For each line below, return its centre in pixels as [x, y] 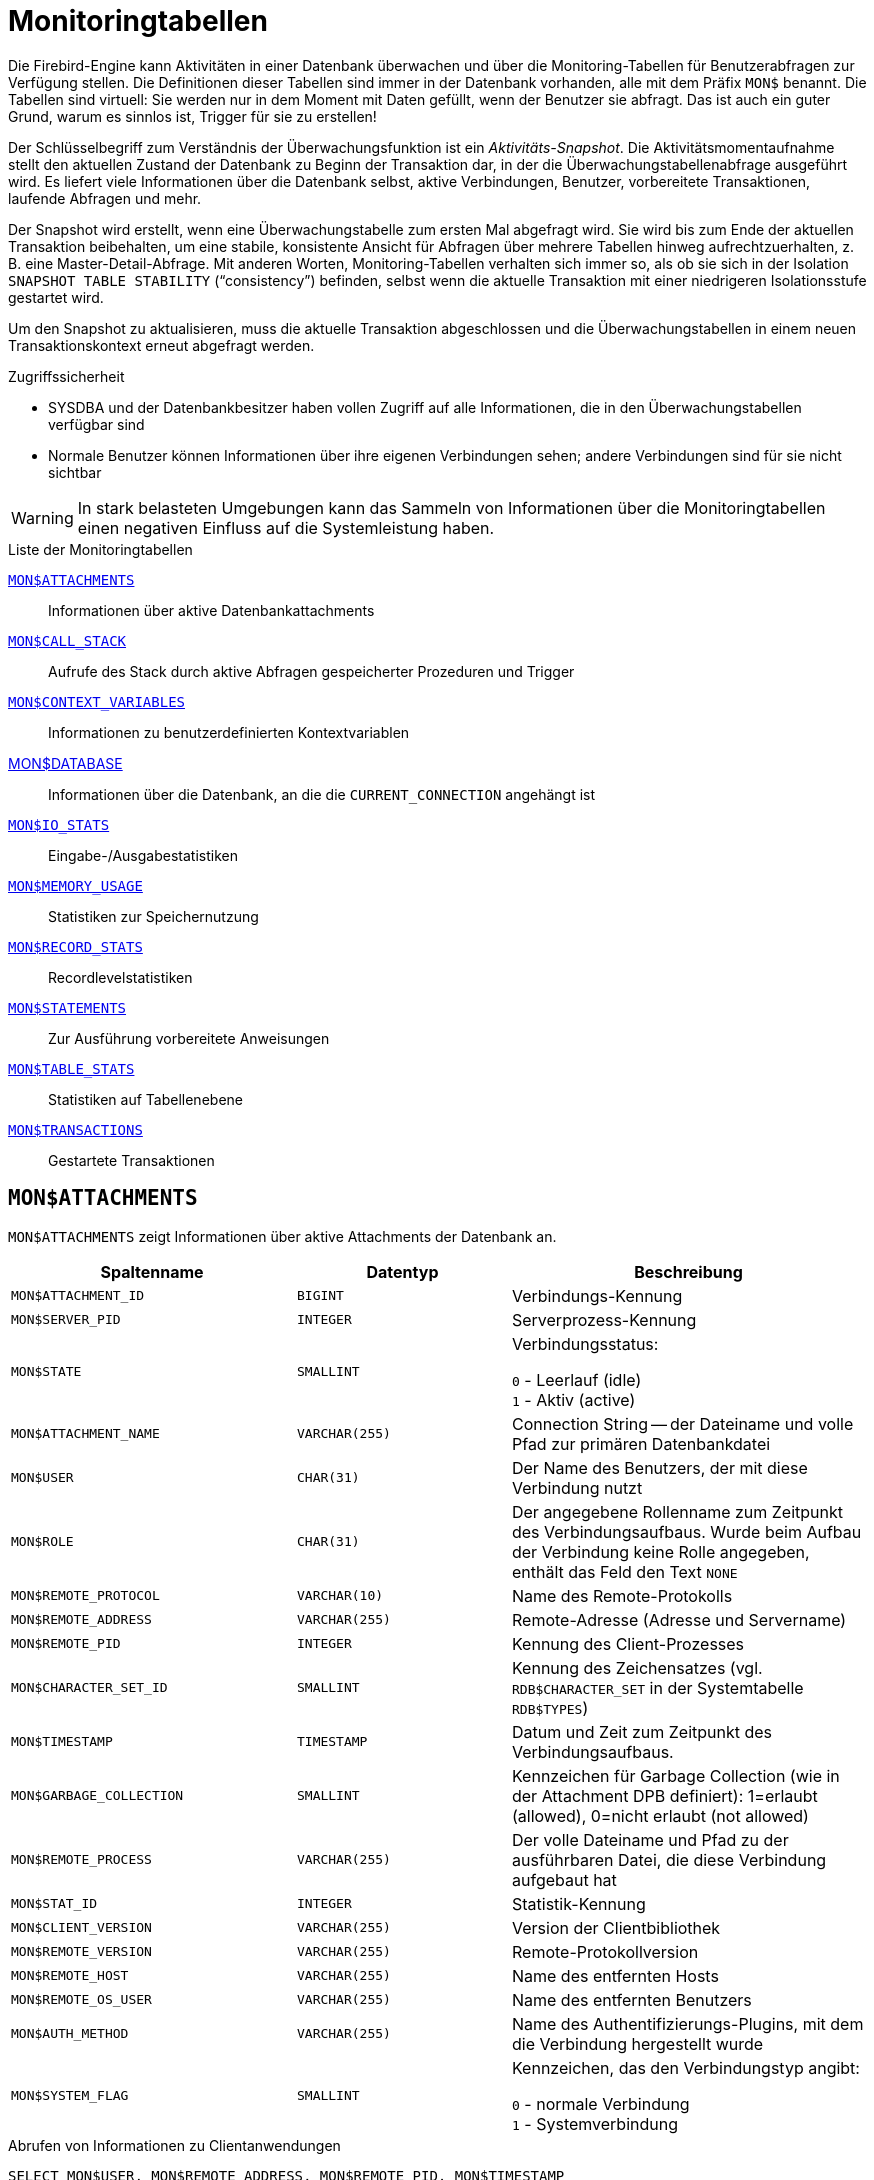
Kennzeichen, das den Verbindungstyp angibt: [685, 2067]
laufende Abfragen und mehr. [105, 198]
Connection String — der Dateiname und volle [682, 1423]
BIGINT [320, 1296]
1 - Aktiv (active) [573, 1399]
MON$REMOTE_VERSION [81, 1952]
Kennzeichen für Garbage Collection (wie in [675, 1775]
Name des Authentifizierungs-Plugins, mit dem [687, 2023]
